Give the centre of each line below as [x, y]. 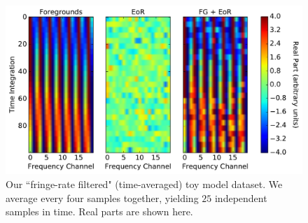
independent [241, 197]
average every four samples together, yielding [102, 197]
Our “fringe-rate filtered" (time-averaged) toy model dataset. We [144, 184]
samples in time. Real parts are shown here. [99, 211]
